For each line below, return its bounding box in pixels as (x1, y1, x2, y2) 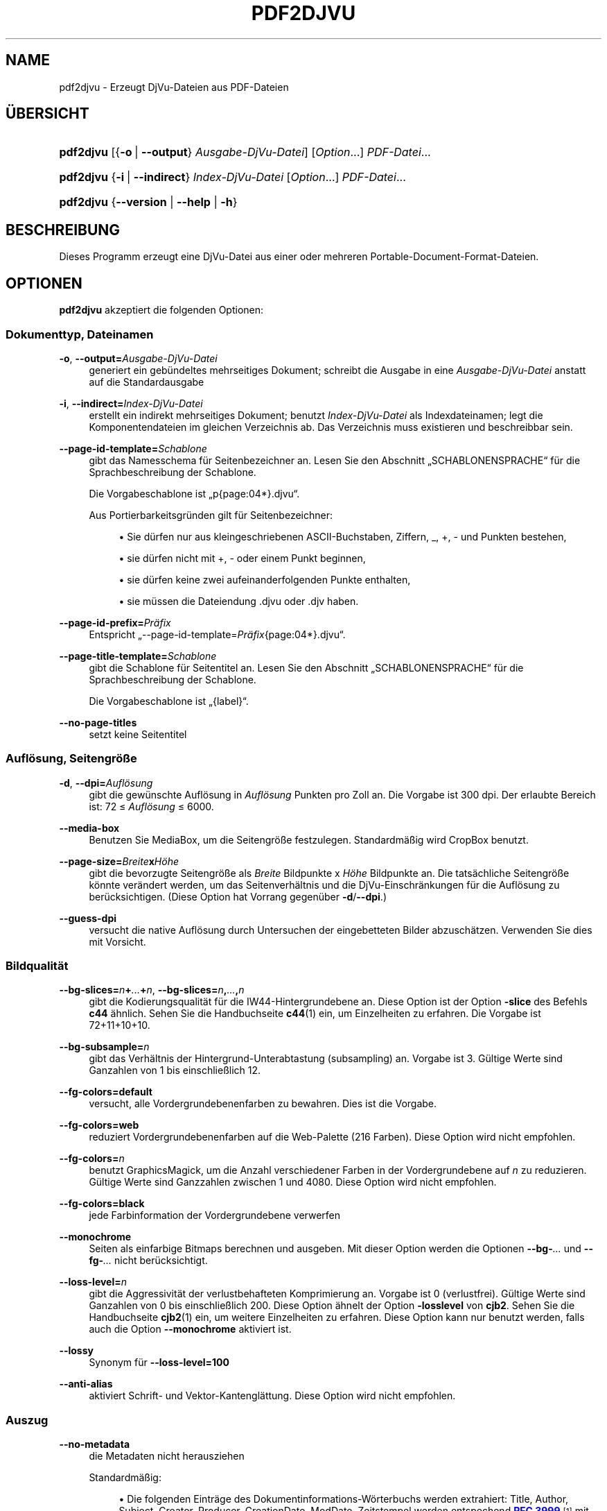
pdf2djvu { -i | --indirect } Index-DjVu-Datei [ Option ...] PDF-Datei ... (59, 170, 406, 185)
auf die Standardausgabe (89, 375, 204, 388)
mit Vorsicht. (89, 935, 146, 948)
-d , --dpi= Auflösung (59, 776, 153, 789)
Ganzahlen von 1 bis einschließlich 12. (89, 1064, 261, 1077)
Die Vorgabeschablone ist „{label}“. (89, 694, 249, 707)
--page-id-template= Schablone (59, 442, 207, 454)
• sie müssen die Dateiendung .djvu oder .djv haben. (118, 595, 359, 607)
